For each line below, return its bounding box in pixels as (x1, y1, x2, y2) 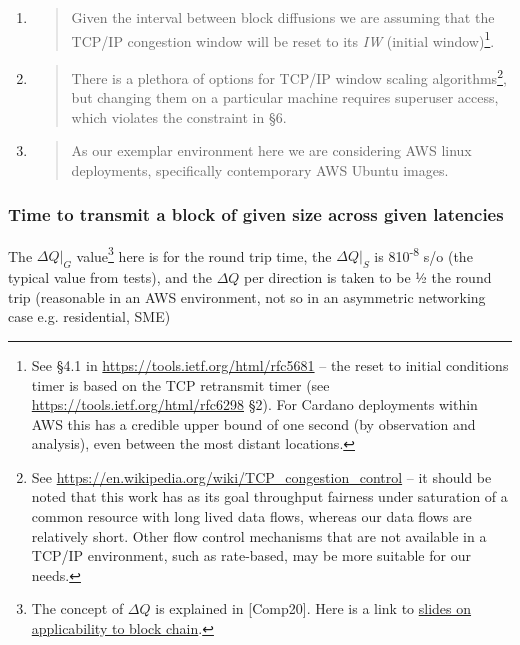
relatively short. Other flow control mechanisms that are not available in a (31, 525, 487, 546)
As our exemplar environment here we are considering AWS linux (71, 140, 472, 161)
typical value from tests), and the (8, 267, 212, 288)
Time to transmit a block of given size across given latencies (8, 202, 504, 227)
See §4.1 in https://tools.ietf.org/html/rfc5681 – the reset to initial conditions (31, 354, 509, 375)
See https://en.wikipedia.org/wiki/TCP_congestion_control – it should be (31, 466, 492, 487)
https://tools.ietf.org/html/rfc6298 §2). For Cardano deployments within (31, 394, 478, 415)
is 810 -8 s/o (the (374, 242, 473, 266)
